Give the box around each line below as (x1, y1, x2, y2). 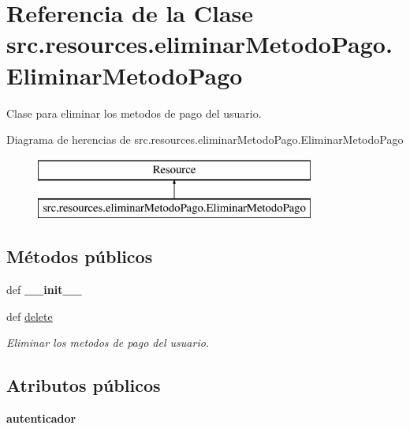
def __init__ (6, 281, 82, 298)
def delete (6, 307, 53, 324)
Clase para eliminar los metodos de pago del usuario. (6, 104, 262, 121)
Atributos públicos (6, 373, 161, 397)
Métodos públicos (6, 244, 153, 269)
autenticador (6, 410, 76, 427)
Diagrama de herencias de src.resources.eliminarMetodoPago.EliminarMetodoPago (6, 131, 404, 148)
